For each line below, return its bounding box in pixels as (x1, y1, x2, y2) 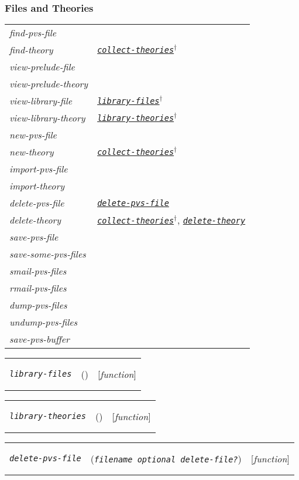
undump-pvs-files (9, 315, 78, 329)
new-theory (9, 145, 54, 159)
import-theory (9, 179, 65, 193)
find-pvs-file (9, 26, 57, 40)
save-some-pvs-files (9, 247, 86, 261)
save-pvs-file (9, 230, 59, 244)
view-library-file (9, 94, 73, 108)
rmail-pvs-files (9, 281, 67, 295)
